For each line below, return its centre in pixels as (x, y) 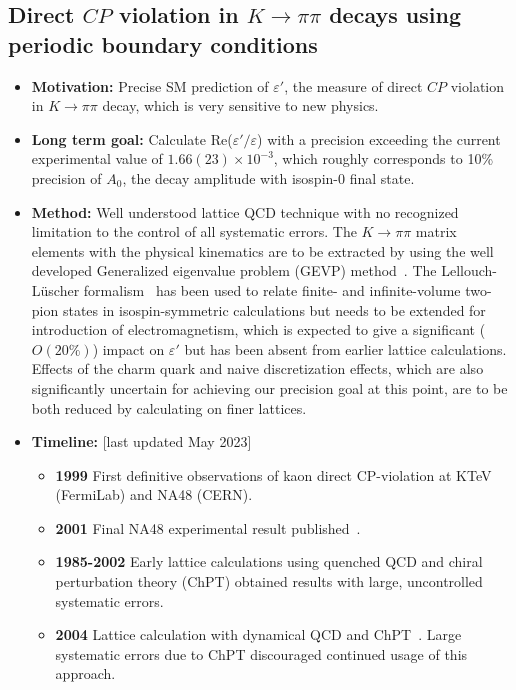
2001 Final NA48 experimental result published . (208, 527)
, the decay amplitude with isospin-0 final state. (268, 177)
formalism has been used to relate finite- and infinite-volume (272, 289)
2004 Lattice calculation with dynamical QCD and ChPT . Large (258, 634)
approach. (85, 673)
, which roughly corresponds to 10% (383, 158)
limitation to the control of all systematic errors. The (194, 231)
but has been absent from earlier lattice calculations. (345, 348)
